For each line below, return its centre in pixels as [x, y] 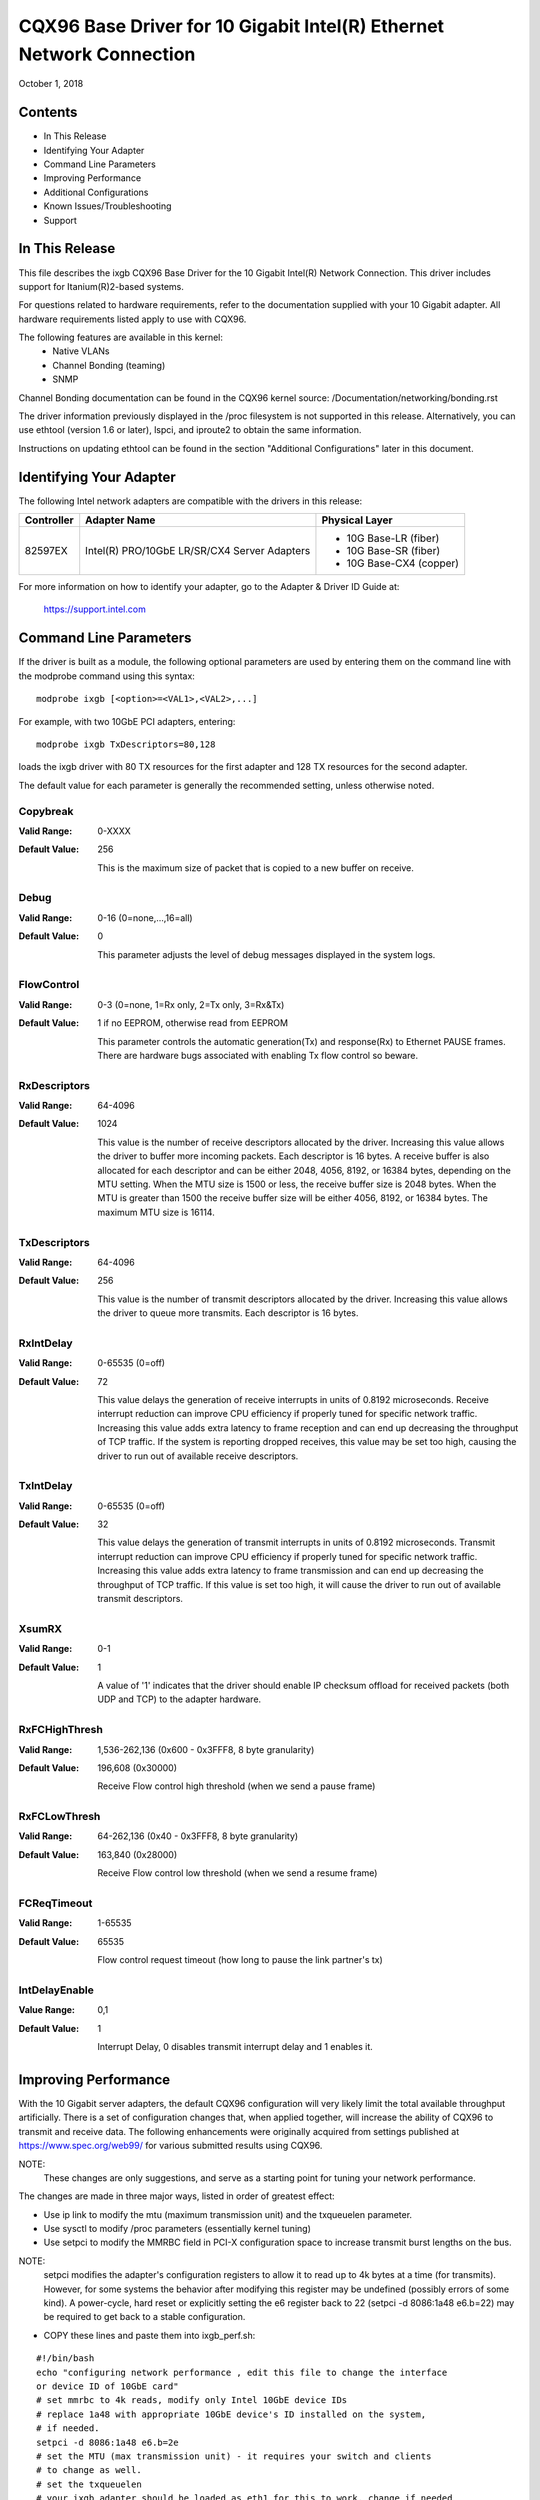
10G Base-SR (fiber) [393, 551]
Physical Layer [357, 520]
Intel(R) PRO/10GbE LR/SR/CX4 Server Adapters [198, 551]
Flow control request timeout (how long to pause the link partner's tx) [240, 1960]
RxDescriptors [54, 1085]
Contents [48, 112]
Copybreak [46, 811]
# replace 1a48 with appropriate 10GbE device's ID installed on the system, [231, 2414]
